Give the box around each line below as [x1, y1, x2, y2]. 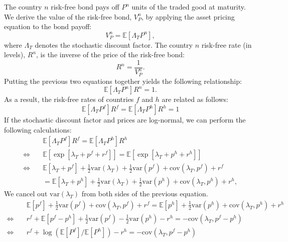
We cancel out [4, 188, 48, 199]
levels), [4, 49, 26, 60]
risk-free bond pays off [51, 2, 119, 12]
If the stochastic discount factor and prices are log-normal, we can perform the [4, 114, 246, 125]
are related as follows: [162, 94, 229, 104]
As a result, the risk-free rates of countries [4, 94, 134, 104]
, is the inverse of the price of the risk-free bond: [36, 49, 185, 60]
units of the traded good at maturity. [131, 2, 246, 12]
